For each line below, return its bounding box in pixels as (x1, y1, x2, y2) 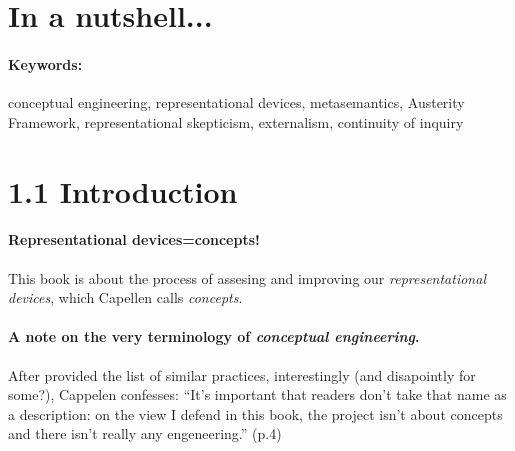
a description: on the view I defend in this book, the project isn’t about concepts (8, 403, 503, 424)
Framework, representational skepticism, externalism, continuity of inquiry (8, 111, 464, 132)
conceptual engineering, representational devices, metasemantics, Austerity (8, 92, 465, 113)
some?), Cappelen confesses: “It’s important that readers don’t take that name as (8, 384, 507, 405)
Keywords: (8, 53, 83, 74)
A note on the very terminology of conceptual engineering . (8, 326, 420, 347)
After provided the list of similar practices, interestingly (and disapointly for (8, 364, 476, 385)
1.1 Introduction (8, 170, 238, 211)
